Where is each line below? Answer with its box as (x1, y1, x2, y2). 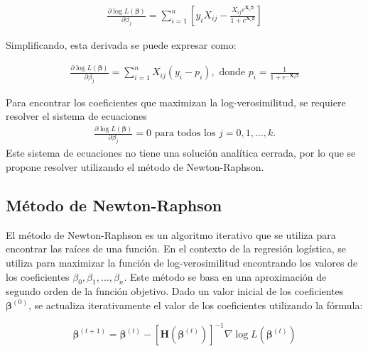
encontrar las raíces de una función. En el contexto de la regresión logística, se (6, 241, 347, 256)
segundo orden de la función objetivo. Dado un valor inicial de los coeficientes (6, 284, 344, 299)
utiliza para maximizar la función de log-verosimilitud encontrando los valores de (6, 255, 358, 269)
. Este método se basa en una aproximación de (124, 269, 327, 284)
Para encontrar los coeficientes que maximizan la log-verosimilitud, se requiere (6, 94, 346, 109)
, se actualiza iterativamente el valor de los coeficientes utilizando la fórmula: (28, 297, 363, 312)
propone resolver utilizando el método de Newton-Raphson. (6, 160, 264, 174)
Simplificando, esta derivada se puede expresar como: (6, 38, 237, 52)
